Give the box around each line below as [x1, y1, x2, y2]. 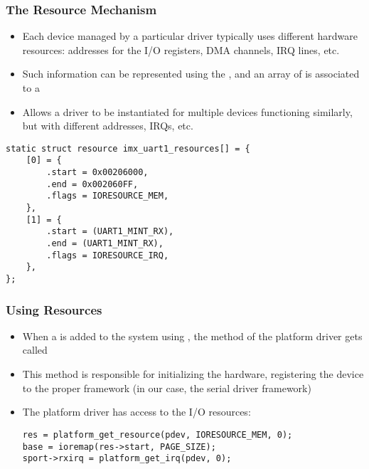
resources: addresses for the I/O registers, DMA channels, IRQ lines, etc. [22, 42, 340, 57]
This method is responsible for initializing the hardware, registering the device [22, 367, 364, 381]
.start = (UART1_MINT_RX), [46, 226, 174, 237]
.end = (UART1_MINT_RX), [46, 238, 164, 249]
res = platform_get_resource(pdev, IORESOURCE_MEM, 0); [22, 429, 293, 440]
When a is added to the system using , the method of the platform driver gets [22, 328, 363, 343]
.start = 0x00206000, [46, 167, 149, 178]
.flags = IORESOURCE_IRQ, [46, 250, 169, 260]
